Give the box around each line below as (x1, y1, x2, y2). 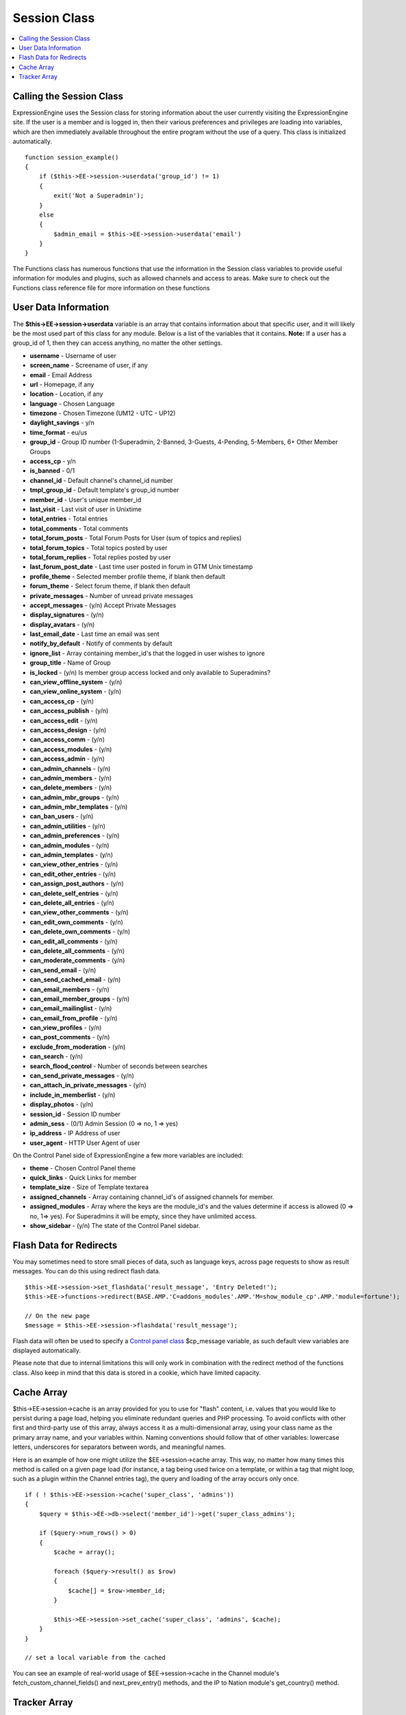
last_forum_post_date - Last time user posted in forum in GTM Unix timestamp (29, 563, 253, 571)
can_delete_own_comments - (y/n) (29, 927, 131, 936)
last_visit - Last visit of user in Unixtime (29, 505, 142, 513)
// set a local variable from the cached (25, 1654, 166, 1661)
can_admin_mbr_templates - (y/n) (29, 803, 128, 811)
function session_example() (25, 153, 119, 161)
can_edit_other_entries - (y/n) (29, 870, 116, 878)
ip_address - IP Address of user (29, 1129, 120, 1137)
